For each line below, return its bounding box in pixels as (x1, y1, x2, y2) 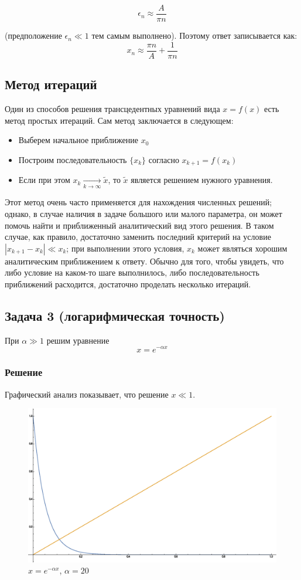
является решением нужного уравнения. (131, 174, 273, 186)
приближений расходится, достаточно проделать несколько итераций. (5, 278, 251, 290)
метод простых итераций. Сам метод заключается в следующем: (5, 114, 234, 126)
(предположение (5, 29, 62, 42)
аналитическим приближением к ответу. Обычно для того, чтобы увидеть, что (5, 255, 284, 267)
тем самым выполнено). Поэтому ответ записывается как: (91, 29, 297, 42)
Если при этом (18, 174, 70, 186)
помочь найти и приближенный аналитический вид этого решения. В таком (5, 219, 274, 231)
